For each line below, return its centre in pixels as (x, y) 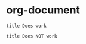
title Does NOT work (32, 36)
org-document (43, 10)
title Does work (26, 26)
